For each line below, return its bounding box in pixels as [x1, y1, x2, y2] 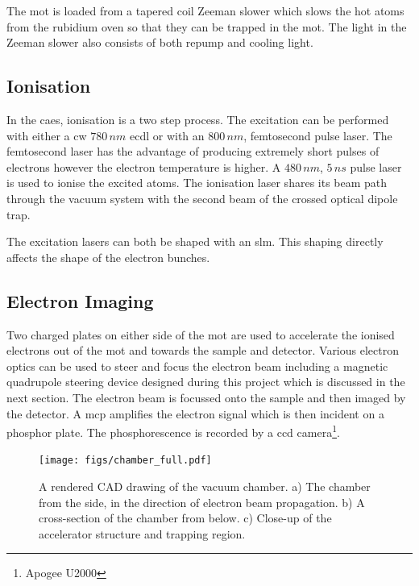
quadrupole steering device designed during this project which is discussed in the [6, 373, 405, 390]
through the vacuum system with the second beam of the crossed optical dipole [6, 189, 398, 206]
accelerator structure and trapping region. [39, 525, 246, 542]
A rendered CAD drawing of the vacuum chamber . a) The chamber [39, 478, 371, 494]
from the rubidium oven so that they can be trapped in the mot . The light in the [6, 18, 407, 35]
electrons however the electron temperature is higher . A [6, 158, 281, 175]
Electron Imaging [6, 288, 154, 313]
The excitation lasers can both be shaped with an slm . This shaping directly [6, 233, 384, 250]
